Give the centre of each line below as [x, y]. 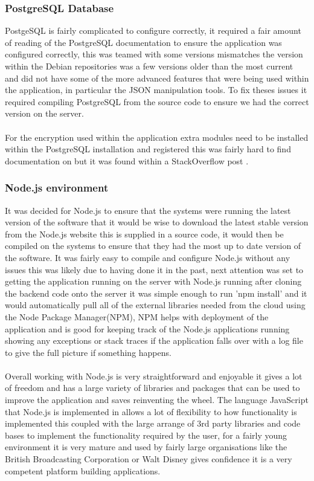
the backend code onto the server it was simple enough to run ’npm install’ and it [156, 293]
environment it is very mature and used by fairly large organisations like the [146, 447]
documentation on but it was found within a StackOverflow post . [127, 160]
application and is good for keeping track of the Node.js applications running [147, 328]
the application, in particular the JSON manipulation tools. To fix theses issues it [156, 90]
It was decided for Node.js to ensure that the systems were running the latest [148, 210]
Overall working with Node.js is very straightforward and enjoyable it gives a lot [154, 376]
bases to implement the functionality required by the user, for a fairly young [146, 435]
